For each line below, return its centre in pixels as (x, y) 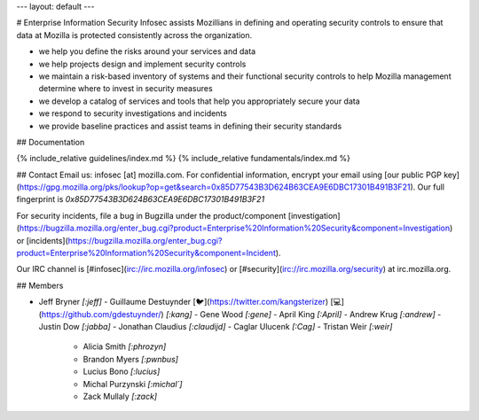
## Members (40, 285)
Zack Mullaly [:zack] (120, 396)
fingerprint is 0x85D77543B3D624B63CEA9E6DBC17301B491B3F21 (141, 199)
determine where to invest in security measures (126, 89)
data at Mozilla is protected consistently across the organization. (134, 35)
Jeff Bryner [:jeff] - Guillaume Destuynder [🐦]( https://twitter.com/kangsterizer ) (184, 302)
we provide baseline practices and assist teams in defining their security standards (190, 126)
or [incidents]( (42, 240)
